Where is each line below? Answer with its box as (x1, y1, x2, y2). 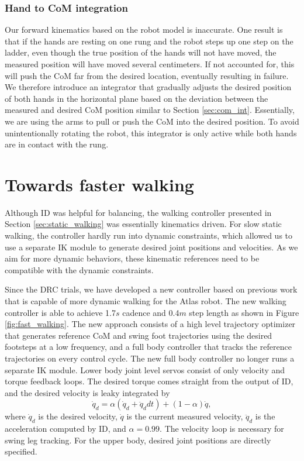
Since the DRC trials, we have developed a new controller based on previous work (5, 283, 298, 295)
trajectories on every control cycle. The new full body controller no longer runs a (5, 352, 295, 364)
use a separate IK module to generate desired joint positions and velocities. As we (5, 240, 298, 253)
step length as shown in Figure (189, 306, 299, 318)
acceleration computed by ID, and (5, 422, 126, 435)
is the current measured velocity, (126, 410, 243, 422)
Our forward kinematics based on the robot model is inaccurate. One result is (5, 23, 283, 36)
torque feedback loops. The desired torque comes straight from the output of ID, (5, 375, 293, 387)
